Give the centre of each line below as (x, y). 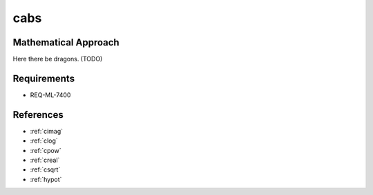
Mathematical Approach (66, 42)
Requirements (44, 78)
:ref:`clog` (44, 141)
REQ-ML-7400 (50, 95)
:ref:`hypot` (46, 179)
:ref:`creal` (45, 160)
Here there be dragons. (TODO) (58, 59)
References (38, 115)
